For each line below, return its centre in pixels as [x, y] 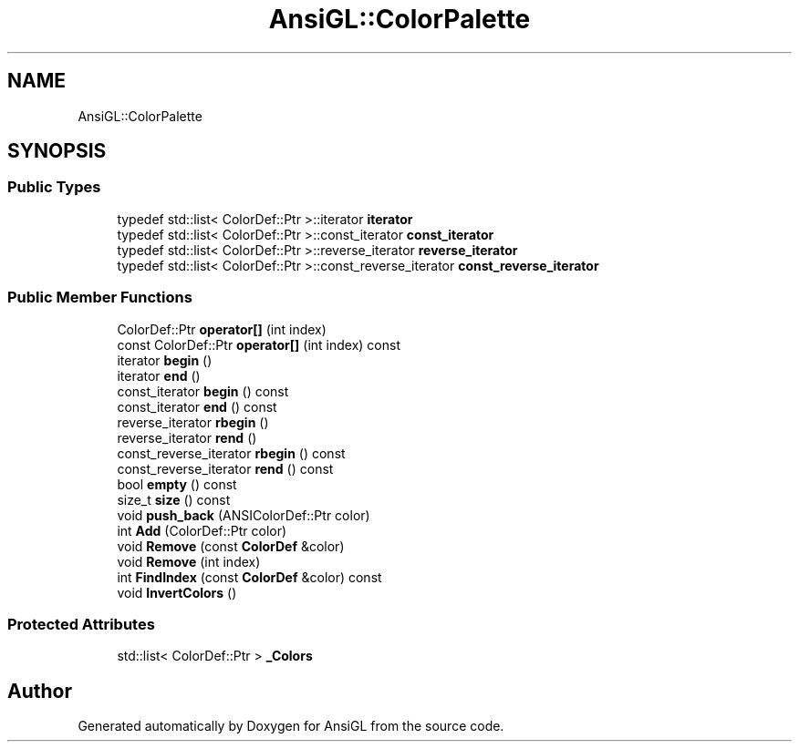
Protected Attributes [81, 624]
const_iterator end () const [197, 406]
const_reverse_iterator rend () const [225, 468]
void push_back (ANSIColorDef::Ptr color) [244, 515]
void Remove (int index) [189, 561]
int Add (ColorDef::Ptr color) [202, 530]
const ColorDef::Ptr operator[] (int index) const [259, 344]
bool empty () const [177, 484]
